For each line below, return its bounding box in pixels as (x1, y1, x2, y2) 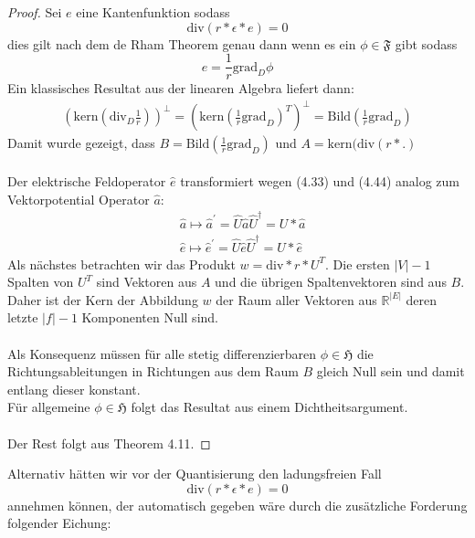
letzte (7, 308, 38, 327)
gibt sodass (395, 34, 458, 53)
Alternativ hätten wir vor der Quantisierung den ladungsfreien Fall (7, 464, 382, 483)
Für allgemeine (7, 397, 90, 417)
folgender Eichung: (7, 513, 111, 533)
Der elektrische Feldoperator (7, 171, 166, 190)
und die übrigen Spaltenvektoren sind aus (215, 272, 447, 291)
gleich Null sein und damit (316, 362, 465, 381)
